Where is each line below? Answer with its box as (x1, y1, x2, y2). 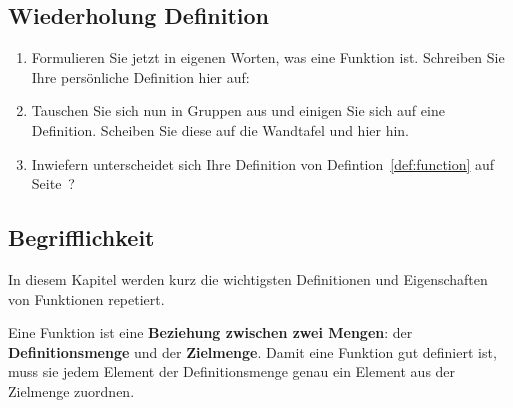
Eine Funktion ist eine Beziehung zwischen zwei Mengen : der (8, 322, 413, 343)
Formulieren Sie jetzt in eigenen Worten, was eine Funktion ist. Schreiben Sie (31, 47, 505, 68)
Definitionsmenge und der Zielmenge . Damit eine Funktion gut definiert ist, (8, 341, 497, 362)
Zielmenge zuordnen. (8, 380, 135, 401)
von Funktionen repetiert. (8, 288, 165, 309)
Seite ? (31, 173, 75, 194)
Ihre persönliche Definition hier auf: (31, 66, 250, 87)
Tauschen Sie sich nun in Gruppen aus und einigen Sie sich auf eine (31, 100, 445, 121)
